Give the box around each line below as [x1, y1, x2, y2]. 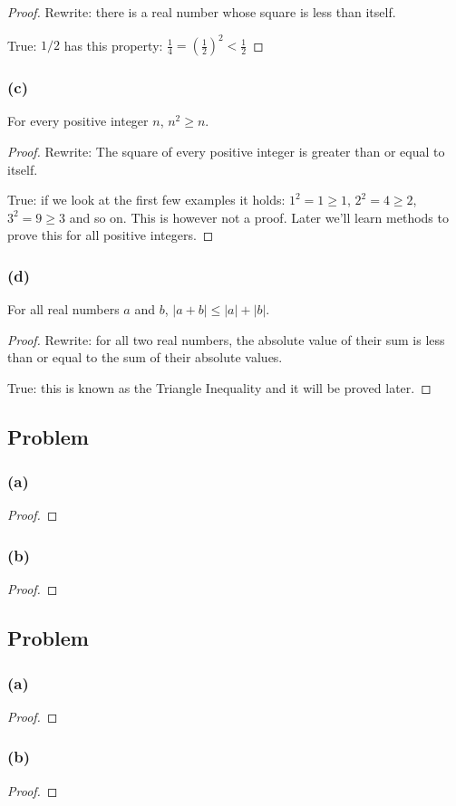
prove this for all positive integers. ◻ [7, 225, 214, 245]
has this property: [63, 35, 163, 54]
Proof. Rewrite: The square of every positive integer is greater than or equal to [7, 141, 445, 160]
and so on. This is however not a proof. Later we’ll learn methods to [69, 207, 449, 226]
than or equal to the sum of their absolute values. [7, 348, 283, 367]
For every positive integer [7, 111, 149, 130]
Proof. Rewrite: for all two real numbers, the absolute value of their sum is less [7, 330, 445, 349]
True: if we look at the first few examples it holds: [7, 190, 286, 209]
